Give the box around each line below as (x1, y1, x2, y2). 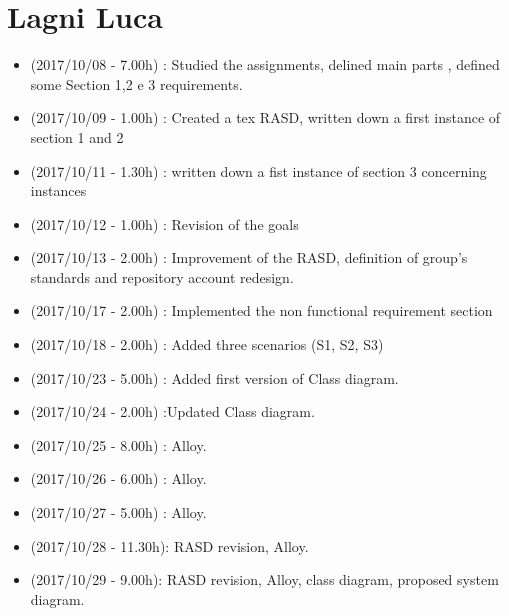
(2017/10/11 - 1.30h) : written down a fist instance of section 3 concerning (30, 160, 487, 181)
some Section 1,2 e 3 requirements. (30, 73, 243, 94)
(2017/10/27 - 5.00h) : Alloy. (30, 502, 207, 523)
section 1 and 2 (30, 126, 124, 147)
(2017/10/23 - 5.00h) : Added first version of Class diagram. (30, 367, 399, 388)
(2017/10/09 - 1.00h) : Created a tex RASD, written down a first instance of (30, 107, 501, 128)
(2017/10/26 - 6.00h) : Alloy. (30, 468, 207, 489)
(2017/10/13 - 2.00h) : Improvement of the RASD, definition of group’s (30, 247, 468, 268)
